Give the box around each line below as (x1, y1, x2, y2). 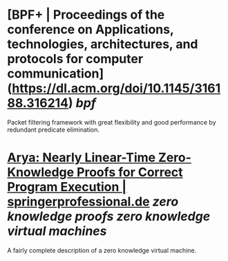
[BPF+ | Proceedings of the (7, 7, 165, 23)
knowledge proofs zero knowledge (7, 208, 211, 224)
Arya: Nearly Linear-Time (7, 150, 156, 165)
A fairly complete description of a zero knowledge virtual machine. (7, 246, 197, 254)
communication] (7, 66, 104, 82)
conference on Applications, (7, 21, 174, 37)
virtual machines (7, 224, 107, 239)
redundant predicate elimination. (7, 125, 100, 134)
